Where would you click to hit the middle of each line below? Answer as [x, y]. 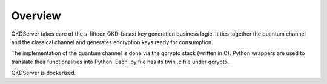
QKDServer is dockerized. [44, 73]
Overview [36, 16]
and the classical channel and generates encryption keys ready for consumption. [112, 42]
